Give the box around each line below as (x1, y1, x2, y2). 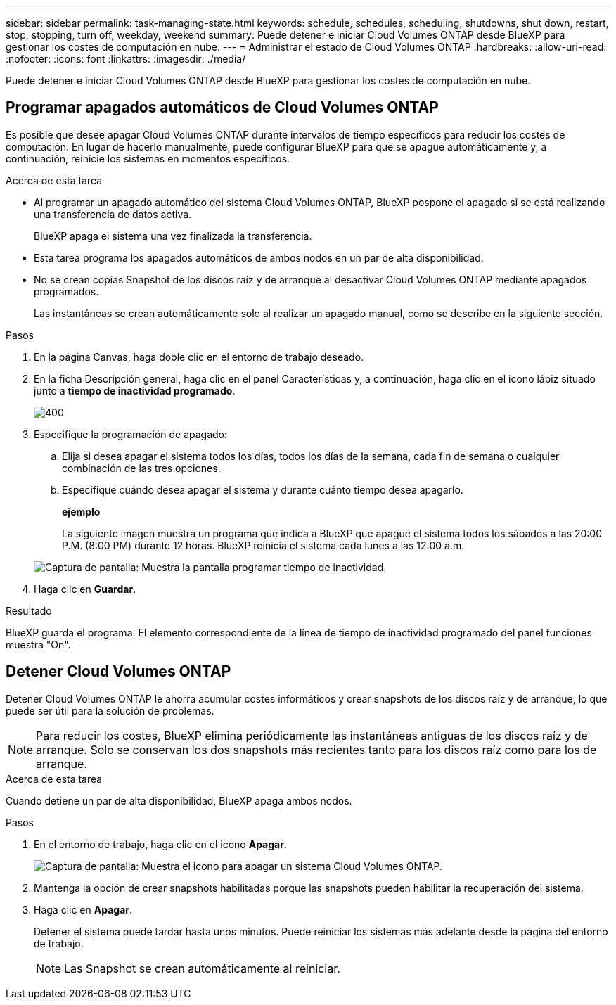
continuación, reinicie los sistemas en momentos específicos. (6, 152, 290, 165)
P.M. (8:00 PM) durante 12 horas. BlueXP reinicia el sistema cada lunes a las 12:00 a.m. (62, 539, 465, 551)
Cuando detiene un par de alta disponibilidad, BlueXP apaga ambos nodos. (6, 794, 352, 807)
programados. (34, 285, 99, 297)
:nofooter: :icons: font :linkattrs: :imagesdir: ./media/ (6, 53, 246, 65)
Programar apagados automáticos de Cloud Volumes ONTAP (6, 98, 439, 117)
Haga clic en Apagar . (34, 903, 133, 916)
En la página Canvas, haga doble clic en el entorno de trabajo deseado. (34, 350, 364, 363)
